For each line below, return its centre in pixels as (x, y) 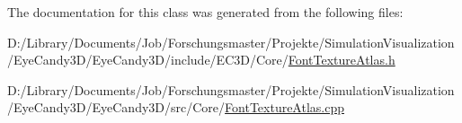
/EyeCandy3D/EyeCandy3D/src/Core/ (116, 107)
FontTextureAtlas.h (342, 60)
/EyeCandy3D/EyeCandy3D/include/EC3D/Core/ (148, 60)
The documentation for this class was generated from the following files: (205, 12)
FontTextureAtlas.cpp (285, 107)
